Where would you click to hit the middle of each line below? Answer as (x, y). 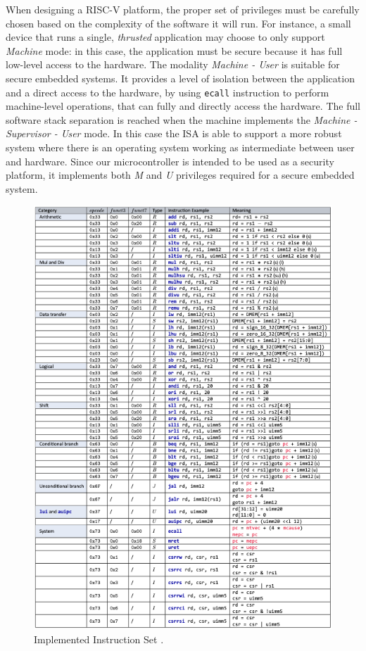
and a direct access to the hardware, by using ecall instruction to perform (168, 92)
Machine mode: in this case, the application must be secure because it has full (174, 50)
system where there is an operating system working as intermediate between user (180, 147)
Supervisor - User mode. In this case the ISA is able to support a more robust (174, 133)
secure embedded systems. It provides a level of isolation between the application (180, 78)
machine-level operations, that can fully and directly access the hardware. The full (183, 106)
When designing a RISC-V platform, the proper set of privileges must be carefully (183, 9)
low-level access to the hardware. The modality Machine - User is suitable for (173, 64)
